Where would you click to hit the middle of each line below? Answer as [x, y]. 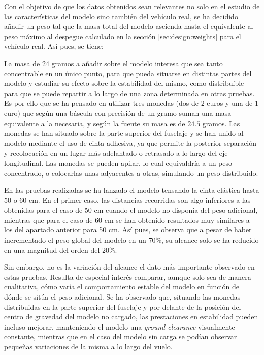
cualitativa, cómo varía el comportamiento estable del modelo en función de [122, 287]
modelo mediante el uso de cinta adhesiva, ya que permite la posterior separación [130, 143]
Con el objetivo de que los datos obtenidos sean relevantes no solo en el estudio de [132, 6]
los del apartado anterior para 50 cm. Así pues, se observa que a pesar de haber [128, 230]
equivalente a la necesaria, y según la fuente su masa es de [95, 123]
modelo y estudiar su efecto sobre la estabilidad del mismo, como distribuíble [124, 83]
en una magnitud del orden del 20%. [61, 249]
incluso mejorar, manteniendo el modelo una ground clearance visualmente [120, 326]
